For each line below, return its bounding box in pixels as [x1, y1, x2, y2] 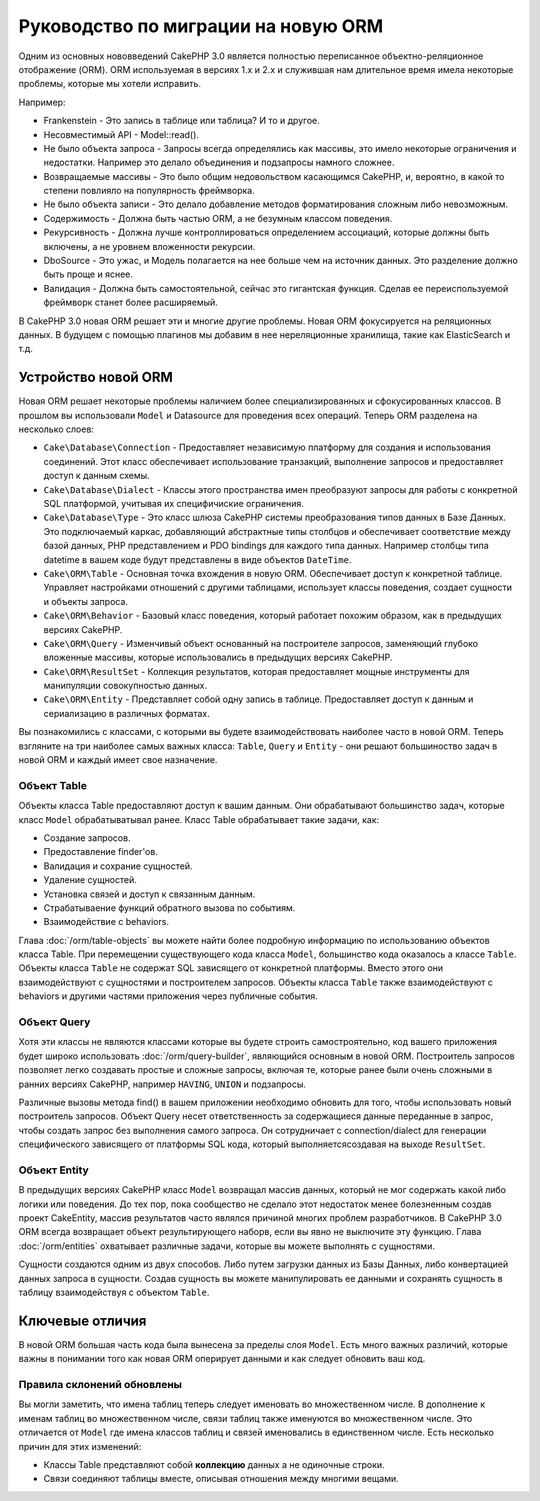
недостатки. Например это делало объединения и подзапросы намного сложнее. [43, 156, 395, 169]
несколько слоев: [18, 423, 95, 435]
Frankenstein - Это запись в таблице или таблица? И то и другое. [43, 115, 320, 127]
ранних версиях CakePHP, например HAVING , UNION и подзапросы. [18, 1078, 307, 1090]
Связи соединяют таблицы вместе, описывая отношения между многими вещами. [43, 1473, 399, 1485]
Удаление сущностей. [43, 874, 137, 886]
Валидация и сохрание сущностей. [43, 860, 193, 872]
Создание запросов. [43, 831, 131, 844]
